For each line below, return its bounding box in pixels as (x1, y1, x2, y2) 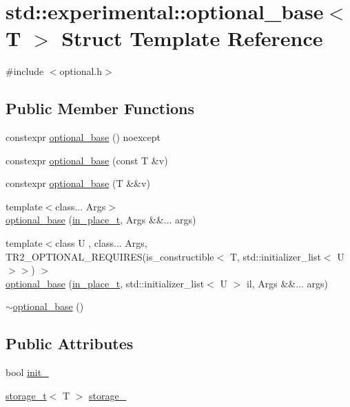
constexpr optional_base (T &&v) (6, 176, 150, 190)
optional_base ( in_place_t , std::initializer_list (6, 276, 205, 290)
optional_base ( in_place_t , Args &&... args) (6, 212, 196, 227)
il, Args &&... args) (246, 276, 329, 290)
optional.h (59, 64, 103, 78)
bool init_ (6, 365, 49, 379)
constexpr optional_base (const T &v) (6, 153, 168, 167)
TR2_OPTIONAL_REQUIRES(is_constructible (6, 249, 214, 263)
